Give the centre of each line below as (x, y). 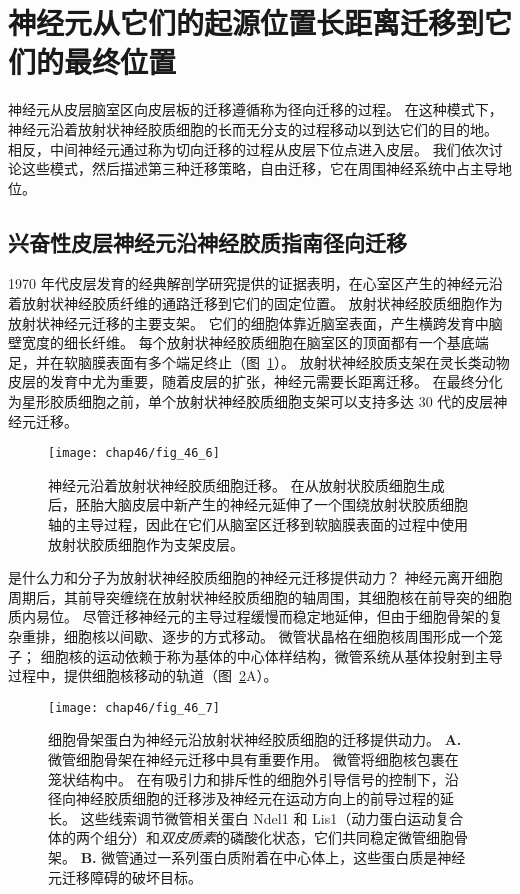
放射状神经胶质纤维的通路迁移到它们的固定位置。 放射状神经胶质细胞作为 (262, 303)
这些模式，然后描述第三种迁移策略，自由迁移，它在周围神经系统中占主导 (259, 168)
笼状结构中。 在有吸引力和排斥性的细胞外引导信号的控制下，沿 (253, 778)
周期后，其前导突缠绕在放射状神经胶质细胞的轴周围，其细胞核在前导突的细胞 (260, 596)
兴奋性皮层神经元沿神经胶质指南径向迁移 (207, 241)
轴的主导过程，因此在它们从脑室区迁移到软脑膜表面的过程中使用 (258, 524)
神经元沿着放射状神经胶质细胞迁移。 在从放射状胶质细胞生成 (246, 484)
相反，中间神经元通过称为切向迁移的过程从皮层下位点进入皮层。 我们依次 (248, 148)
